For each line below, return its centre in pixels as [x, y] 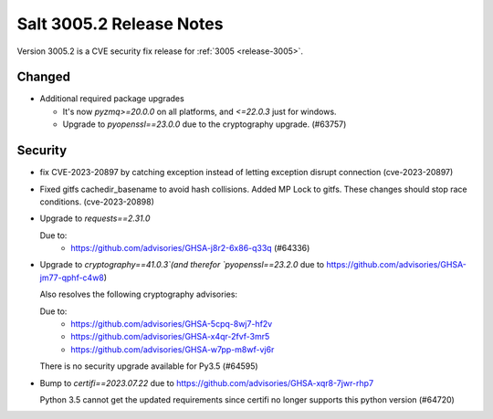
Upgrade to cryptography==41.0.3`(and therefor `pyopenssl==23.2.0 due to [182, 265]
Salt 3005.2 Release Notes [120, 24]
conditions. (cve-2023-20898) [97, 202]
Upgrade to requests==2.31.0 [95, 218]
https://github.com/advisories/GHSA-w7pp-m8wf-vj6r [173, 349]
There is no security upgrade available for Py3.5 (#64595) [149, 366]
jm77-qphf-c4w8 [72, 278]
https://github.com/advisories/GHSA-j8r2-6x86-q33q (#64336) [190, 248]
